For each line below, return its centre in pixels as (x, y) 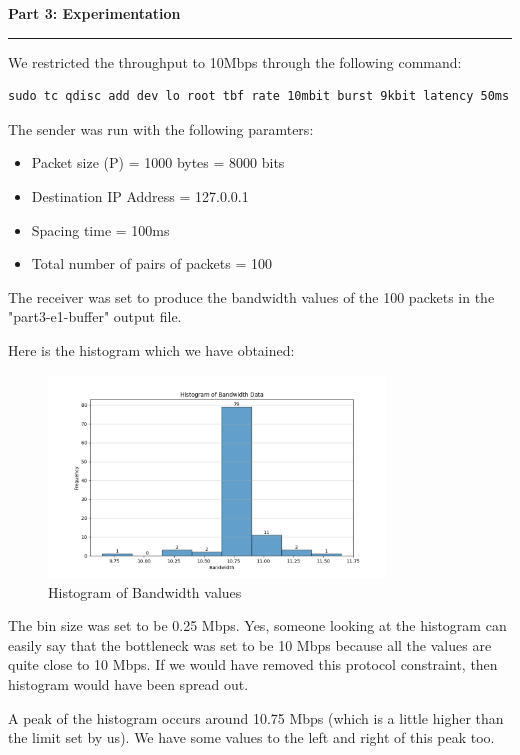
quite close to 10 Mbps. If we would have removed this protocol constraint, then (253, 664)
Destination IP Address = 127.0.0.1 (140, 195)
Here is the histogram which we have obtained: (151, 349)
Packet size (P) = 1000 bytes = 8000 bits (158, 162)
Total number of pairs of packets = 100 (151, 263)
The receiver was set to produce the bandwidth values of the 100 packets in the (251, 296)
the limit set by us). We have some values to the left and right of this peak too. (251, 737)
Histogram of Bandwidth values (145, 591)
